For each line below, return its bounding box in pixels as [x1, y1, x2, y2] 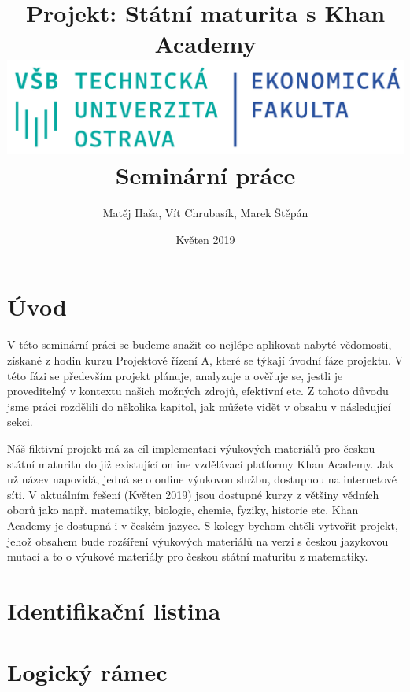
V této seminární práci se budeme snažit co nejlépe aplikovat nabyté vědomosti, [7, 336, 392, 353]
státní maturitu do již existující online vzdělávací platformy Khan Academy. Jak [7, 455, 394, 472]
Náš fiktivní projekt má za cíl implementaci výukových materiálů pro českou [7, 439, 375, 456]
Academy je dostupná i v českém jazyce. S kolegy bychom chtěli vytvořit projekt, [7, 516, 398, 533]
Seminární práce [115, 159, 296, 191]
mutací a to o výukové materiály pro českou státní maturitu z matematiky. [7, 548, 368, 564]
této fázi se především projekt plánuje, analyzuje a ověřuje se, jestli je [7, 367, 343, 383]
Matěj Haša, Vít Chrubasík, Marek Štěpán [102, 205, 308, 221]
